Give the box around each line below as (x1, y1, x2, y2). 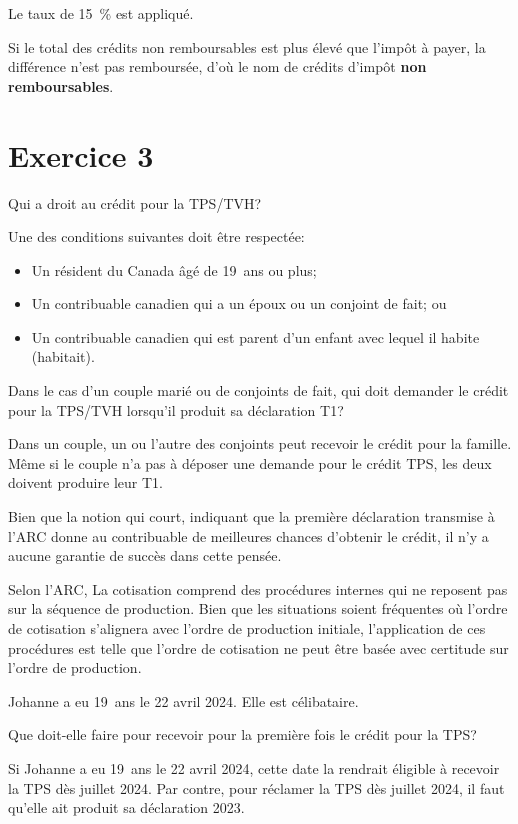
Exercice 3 (8, 134, 154, 175)
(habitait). (31, 346, 95, 367)
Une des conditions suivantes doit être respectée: (8, 226, 305, 247)
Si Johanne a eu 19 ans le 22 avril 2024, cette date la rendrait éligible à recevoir (8, 757, 500, 778)
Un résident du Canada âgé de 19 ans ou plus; (31, 259, 317, 280)
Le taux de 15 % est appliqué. (8, 3, 194, 23)
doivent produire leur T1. (8, 472, 163, 493)
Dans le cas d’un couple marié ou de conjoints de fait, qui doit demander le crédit (8, 380, 509, 401)
